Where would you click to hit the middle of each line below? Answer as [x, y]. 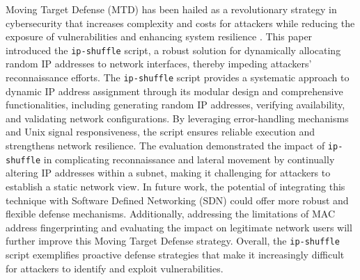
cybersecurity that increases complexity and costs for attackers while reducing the [180, 23]
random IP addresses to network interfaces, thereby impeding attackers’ [159, 64]
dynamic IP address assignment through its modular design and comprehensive [174, 91]
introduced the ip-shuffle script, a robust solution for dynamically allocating [173, 50]
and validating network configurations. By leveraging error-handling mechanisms [177, 118]
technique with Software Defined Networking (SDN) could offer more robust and [177, 200]
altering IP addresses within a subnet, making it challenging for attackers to [168, 173]
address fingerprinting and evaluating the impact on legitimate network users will [179, 227]
